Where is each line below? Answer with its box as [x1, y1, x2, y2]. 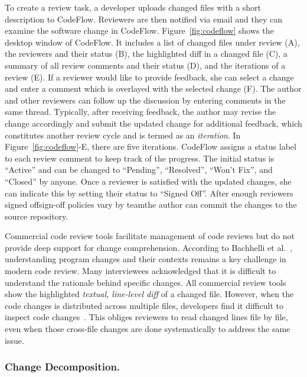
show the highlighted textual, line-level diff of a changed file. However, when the [5, 288, 294, 300]
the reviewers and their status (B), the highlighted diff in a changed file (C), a [5, 47, 288, 60]
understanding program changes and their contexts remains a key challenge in [5, 253, 286, 265]
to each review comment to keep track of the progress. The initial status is [5, 152, 275, 164]
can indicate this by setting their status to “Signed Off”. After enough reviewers [5, 186, 293, 199]
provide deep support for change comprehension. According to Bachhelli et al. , [5, 241, 293, 253]
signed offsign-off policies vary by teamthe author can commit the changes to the [5, 198, 297, 211]
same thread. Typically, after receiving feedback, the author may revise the [5, 105, 276, 118]
